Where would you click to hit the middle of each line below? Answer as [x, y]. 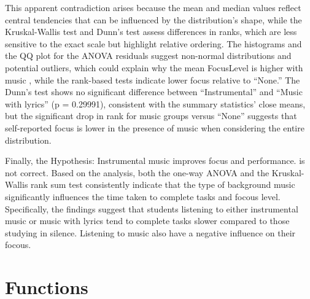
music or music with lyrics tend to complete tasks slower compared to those [147, 221]
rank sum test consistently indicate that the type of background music [163, 184]
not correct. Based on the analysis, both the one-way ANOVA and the [137, 172]
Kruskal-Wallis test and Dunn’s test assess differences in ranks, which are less [151, 32]
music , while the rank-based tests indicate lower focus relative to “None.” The [153, 80]
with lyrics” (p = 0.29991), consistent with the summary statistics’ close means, [155, 103]
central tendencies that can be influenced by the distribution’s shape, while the [153, 19]
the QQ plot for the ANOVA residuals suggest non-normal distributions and [148, 56]
